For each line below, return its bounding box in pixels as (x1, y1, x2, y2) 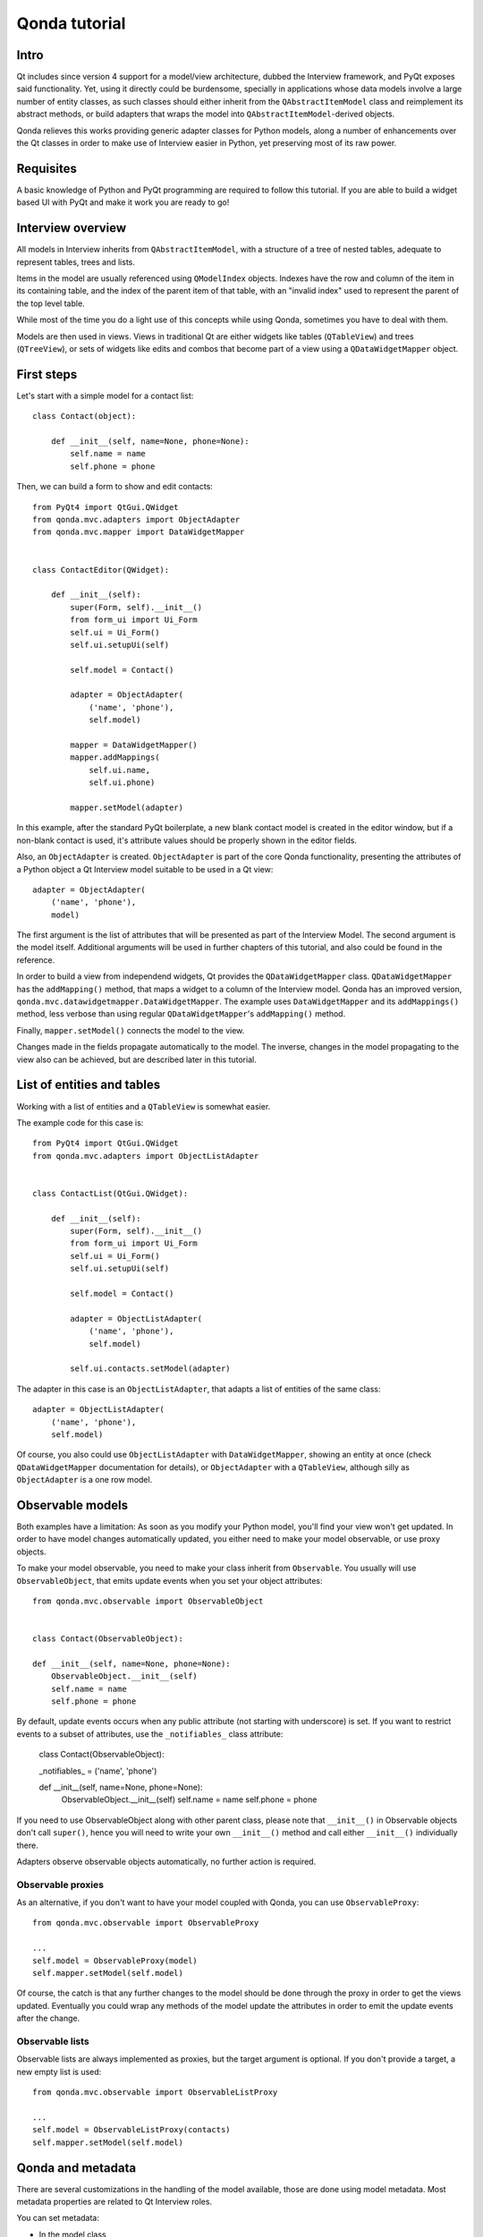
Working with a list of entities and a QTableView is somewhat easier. (16, 1101, 271, 1111)
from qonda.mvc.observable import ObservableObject (32, 1595, 264, 1606)
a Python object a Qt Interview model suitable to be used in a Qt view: (16, 863, 274, 874)
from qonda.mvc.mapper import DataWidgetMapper (32, 527, 245, 537)
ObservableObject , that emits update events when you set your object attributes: (16, 1575, 323, 1586)
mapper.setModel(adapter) (70, 802, 183, 812)
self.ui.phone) (89, 778, 156, 787)
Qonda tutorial (16, 13, 126, 33)
